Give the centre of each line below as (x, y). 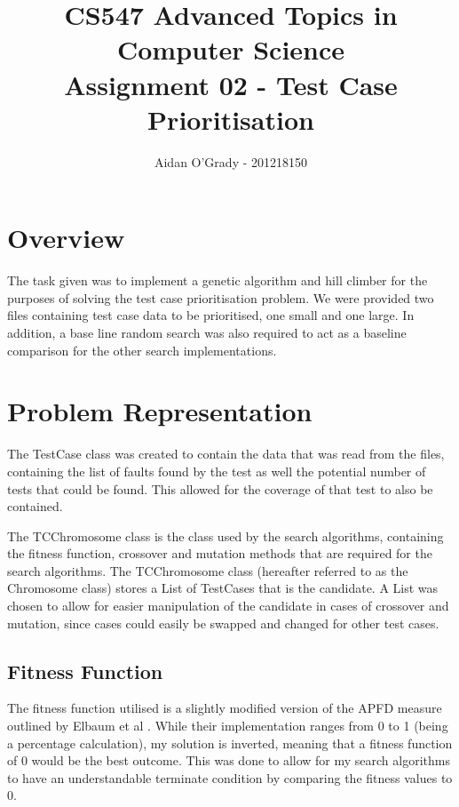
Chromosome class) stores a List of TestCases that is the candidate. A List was (223, 588)
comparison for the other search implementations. (142, 350)
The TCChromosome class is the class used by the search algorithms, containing (226, 535)
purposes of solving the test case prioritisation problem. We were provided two (221, 297)
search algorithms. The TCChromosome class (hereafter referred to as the (208, 570)
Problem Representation (160, 411)
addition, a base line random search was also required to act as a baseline (207, 332)
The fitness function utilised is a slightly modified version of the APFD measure (225, 708)
